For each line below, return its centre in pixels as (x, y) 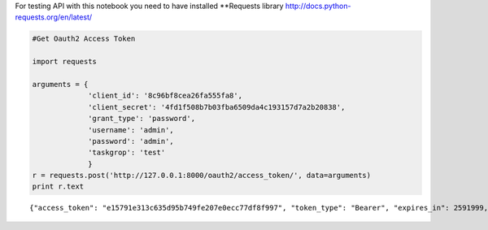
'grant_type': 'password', (142, 119)
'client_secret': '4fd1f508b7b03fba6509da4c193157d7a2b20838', (217, 107)
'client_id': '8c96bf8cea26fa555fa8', (166, 96)
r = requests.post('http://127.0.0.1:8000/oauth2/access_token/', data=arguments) (202, 176)
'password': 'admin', (131, 141)
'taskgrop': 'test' (127, 153)
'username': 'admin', (131, 130)
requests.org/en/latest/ (54, 17)
